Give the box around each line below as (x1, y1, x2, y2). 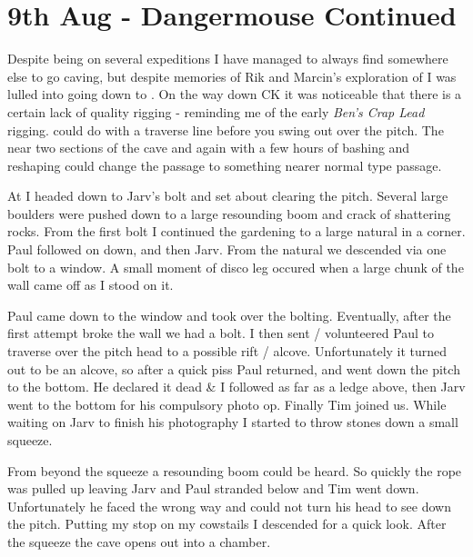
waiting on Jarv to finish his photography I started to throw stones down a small (7, 413, 458, 432)
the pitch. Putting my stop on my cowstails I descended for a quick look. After (7, 514, 447, 533)
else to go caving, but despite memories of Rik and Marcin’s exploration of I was (7, 66, 457, 85)
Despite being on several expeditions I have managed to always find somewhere (7, 49, 448, 68)
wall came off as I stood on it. (7, 275, 174, 294)
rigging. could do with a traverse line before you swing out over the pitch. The (7, 120, 444, 139)
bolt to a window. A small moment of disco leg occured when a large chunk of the (7, 257, 464, 276)
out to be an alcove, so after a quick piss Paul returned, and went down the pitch (7, 359, 460, 378)
